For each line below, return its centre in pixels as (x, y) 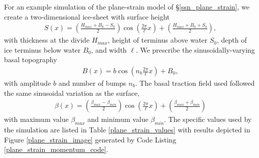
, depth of (232, 40)
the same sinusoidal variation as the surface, (72, 93)
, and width (109, 49)
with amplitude (28, 83)
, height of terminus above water (158, 40)
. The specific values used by (208, 119)
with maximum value (36, 119)
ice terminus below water (42, 49)
